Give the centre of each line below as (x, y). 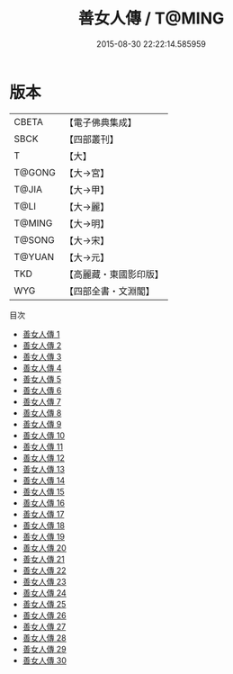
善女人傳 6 (42, 390)
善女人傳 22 (44, 570)
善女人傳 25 (44, 604)
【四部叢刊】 (91, 139)
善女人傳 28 (44, 638)
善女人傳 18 (44, 525)
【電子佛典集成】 (100, 122)
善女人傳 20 (45, 548)
